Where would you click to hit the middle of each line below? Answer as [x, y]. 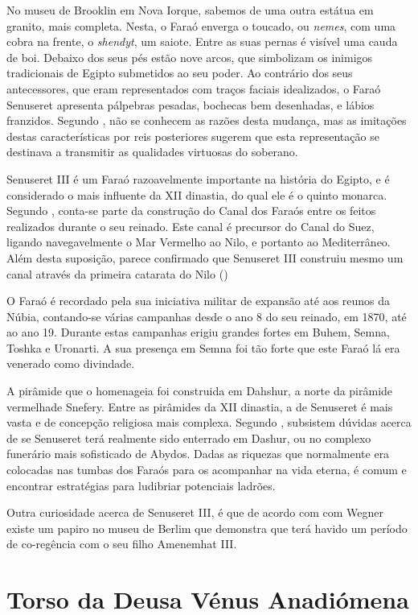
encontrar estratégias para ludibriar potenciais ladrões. [141, 485]
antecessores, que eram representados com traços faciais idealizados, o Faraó [194, 88]
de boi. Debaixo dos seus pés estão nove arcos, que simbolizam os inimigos [190, 57]
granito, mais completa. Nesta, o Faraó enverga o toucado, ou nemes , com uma [201, 25]
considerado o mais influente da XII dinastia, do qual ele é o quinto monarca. [197, 194]
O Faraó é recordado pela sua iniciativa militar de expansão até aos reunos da [199, 301]
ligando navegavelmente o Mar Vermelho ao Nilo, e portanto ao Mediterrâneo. [199, 242]
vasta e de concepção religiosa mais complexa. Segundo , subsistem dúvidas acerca [209, 422]
